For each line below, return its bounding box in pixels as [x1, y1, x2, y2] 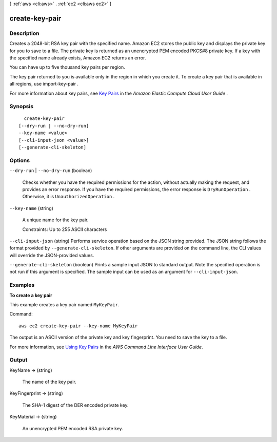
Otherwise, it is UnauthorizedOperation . [22, 194, 115, 200]
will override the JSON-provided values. [9, 252, 94, 258]
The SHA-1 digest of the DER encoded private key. [22, 402, 129, 408]
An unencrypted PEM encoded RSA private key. [22, 425, 123, 431]
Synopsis [9, 103, 33, 110]
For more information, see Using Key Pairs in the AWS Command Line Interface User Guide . [9, 344, 203, 350]
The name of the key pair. [22, 379, 76, 385]
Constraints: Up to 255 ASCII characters [22, 226, 107, 233]
